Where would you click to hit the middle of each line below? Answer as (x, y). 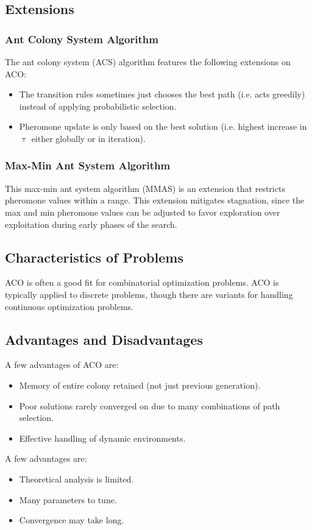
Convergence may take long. (72, 520)
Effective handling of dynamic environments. (102, 438)
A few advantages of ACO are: (62, 365)
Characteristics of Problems (94, 257)
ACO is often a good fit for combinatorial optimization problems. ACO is (142, 282)
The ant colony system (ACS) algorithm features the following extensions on (148, 62)
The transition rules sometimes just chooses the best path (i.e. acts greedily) (162, 94)
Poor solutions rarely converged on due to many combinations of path (150, 405)
